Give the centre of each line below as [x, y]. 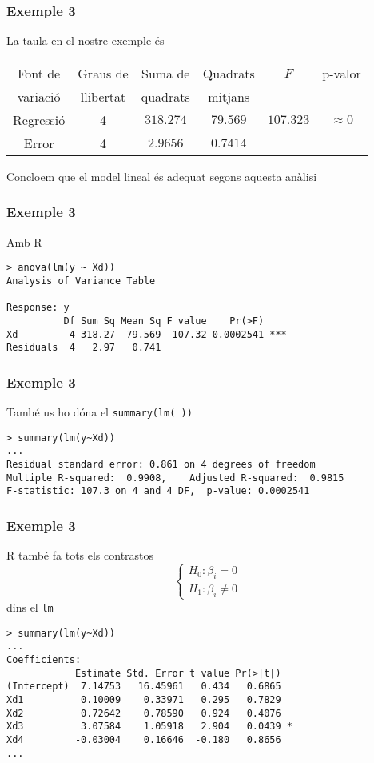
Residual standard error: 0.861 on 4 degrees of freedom [161, 464]
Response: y [38, 308]
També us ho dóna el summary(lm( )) [99, 412]
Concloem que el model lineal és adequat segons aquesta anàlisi [162, 176]
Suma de [165, 73]
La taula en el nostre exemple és [86, 40]
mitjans [229, 96]
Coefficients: [44, 659]
